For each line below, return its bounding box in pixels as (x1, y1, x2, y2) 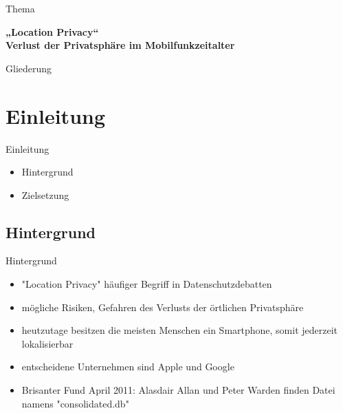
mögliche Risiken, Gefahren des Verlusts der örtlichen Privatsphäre (21, 299, 304, 314)
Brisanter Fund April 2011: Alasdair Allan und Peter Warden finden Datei (21, 383, 335, 397)
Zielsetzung (21, 187, 69, 202)
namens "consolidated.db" (21, 396, 129, 410)
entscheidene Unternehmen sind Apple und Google (21, 359, 234, 374)
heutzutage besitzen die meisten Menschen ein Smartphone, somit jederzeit (21, 323, 338, 337)
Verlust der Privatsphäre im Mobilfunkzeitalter (5, 38, 235, 52)
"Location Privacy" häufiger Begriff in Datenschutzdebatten (21, 277, 272, 291)
